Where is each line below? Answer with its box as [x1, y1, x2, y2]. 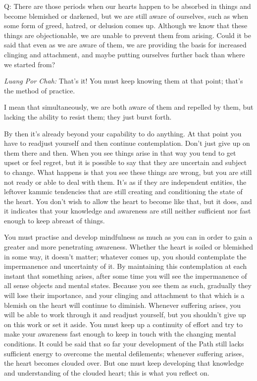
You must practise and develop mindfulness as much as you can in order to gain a [4, 232, 253, 242]
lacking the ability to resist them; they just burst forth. [4, 111, 172, 122]
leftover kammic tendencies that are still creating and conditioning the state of [4, 186, 243, 197]
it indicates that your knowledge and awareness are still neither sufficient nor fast [4, 206, 251, 216]
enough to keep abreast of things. [4, 215, 105, 225]
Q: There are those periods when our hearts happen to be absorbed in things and [4, 1, 251, 11]
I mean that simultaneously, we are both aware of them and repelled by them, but [4, 102, 254, 112]
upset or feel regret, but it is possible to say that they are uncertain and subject [4, 157, 247, 168]
